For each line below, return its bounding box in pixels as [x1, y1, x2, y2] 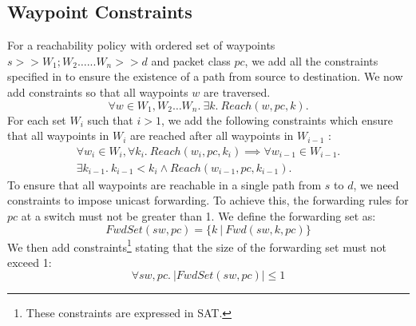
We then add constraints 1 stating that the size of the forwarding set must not [7, 236, 387, 255]
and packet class [151, 52, 231, 69]
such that [87, 111, 133, 128]
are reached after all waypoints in [129, 127, 294, 144]
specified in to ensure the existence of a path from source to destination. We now [7, 68, 403, 85]
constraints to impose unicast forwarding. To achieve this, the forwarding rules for [7, 192, 409, 209]
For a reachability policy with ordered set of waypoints [7, 37, 275, 54]
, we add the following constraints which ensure [160, 111, 393, 128]
